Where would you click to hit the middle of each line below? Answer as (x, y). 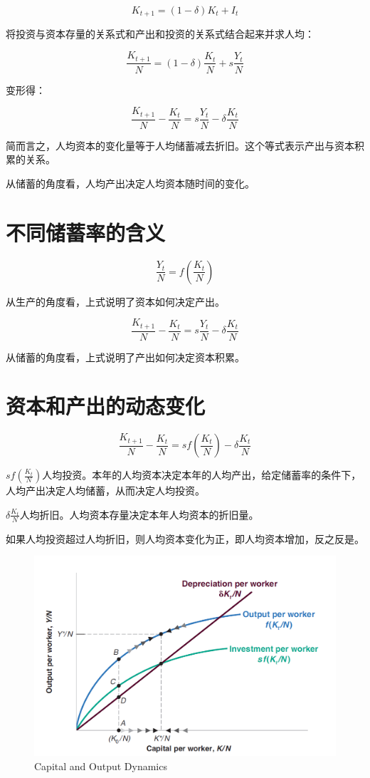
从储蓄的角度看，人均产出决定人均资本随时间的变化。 (130, 183)
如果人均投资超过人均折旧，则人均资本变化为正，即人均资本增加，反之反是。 (185, 538)
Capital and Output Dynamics (101, 766)
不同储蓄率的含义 (86, 232)
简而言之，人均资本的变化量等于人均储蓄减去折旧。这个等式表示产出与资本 (180, 145)
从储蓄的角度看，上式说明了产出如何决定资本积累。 (125, 357)
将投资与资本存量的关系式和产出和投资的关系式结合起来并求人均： (160, 34)
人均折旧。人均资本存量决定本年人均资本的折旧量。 (139, 514)
